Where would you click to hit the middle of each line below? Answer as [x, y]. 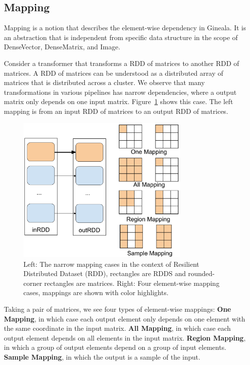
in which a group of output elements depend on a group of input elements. [115, 347]
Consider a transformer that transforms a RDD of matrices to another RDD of [122, 63]
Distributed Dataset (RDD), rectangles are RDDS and [105, 273]
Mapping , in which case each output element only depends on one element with [125, 318]
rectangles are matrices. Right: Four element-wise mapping [132, 283]
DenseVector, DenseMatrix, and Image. [62, 47]
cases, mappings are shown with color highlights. [96, 292]
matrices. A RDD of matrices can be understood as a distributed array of [114, 73]
